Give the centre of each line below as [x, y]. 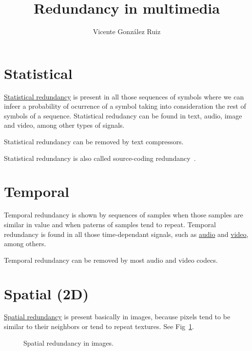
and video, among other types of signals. [64, 125]
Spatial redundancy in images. [68, 342]
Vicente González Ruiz [127, 31]
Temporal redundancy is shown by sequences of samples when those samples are [124, 215]
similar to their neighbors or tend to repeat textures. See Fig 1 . [99, 326]
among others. [25, 244]
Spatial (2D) [47, 293]
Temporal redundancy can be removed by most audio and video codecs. [111, 260]
